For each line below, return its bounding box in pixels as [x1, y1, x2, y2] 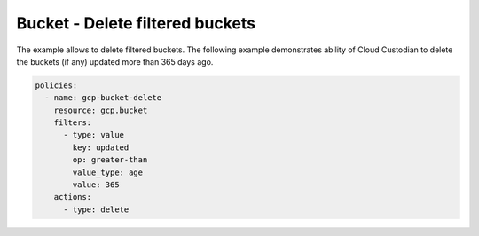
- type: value [63, 130, 124, 140]
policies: [35, 80, 78, 90]
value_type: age [72, 167, 144, 177]
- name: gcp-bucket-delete [44, 93, 162, 103]
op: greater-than [72, 155, 148, 165]
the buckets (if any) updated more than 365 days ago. [16, 56, 214, 67]
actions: [53, 192, 92, 202]
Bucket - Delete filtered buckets [16, 13, 256, 33]
